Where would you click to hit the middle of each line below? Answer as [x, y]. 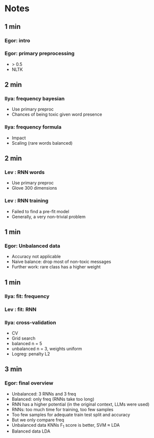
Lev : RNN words [25, 173]
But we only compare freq [38, 420]
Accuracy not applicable [36, 257]
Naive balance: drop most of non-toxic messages [61, 262]
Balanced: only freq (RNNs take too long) [53, 399]
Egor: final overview [29, 383]
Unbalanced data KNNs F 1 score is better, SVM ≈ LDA [66, 426]
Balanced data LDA [31, 431]
